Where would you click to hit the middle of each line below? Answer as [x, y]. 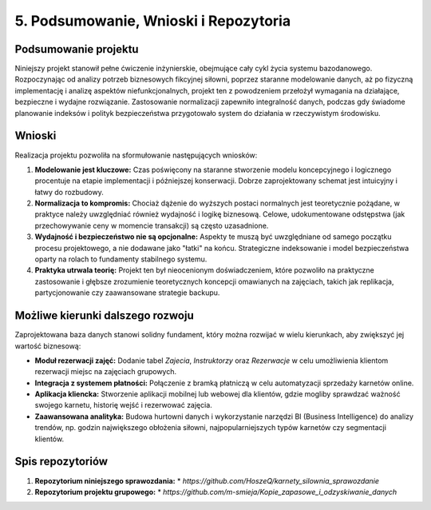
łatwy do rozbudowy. [69, 192]
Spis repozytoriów [61, 462]
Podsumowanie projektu [77, 49]
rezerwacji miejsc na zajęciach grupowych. [106, 372]
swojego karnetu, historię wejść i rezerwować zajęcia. [124, 405]
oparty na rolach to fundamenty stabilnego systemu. [121, 259]
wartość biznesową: [48, 346]
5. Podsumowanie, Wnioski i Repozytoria [153, 21]
